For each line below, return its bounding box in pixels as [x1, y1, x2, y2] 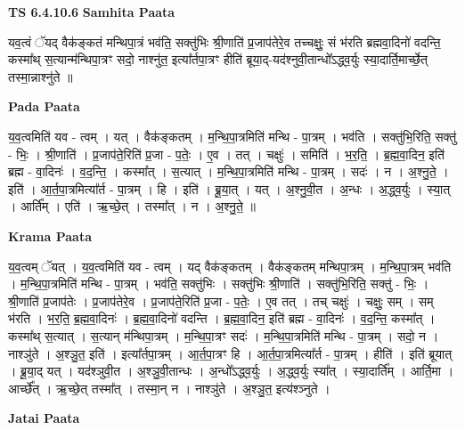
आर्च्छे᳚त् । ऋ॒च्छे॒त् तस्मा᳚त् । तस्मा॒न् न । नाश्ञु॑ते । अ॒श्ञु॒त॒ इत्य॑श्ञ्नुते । [8, 378, 330, 397]
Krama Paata [8, 226, 92, 245]
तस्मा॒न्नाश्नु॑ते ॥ [8, 67, 73, 85]
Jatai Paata [8, 409, 80, 427]
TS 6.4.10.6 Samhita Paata [8, 3, 175, 20]
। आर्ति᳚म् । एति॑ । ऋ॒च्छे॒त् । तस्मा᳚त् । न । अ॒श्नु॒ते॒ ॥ [8, 197, 257, 215]
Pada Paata [8, 97, 80, 116]
